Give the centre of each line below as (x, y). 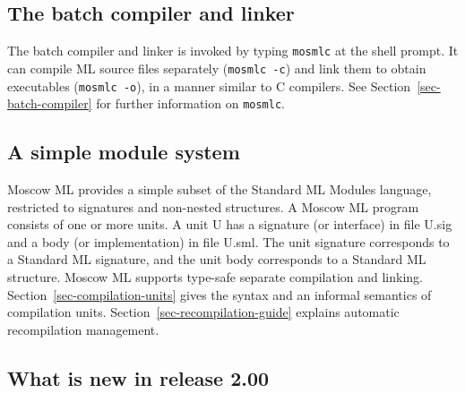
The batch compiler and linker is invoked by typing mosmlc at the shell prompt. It (233, 51)
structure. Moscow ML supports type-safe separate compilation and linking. (215, 277)
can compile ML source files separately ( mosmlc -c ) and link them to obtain (217, 68)
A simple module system (124, 152)
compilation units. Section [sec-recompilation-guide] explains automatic (203, 312)
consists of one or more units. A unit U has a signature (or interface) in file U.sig (230, 224)
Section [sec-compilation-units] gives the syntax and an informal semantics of (220, 294)
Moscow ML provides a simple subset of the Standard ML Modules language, (220, 189)
